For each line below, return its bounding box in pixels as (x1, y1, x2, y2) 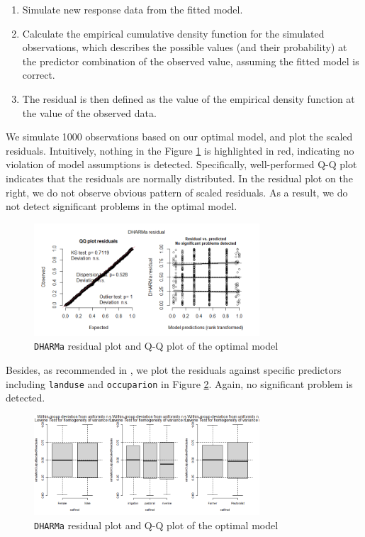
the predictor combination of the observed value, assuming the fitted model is (22, 53, 359, 68)
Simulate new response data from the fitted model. (22, 2, 243, 16)
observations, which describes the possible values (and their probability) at (22, 40, 347, 55)
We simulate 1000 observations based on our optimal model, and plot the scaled (6, 129, 353, 144)
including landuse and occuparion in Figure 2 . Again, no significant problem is (6, 376, 353, 391)
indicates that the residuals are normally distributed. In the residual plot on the (6, 170, 353, 185)
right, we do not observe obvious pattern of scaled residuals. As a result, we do (6, 184, 348, 199)
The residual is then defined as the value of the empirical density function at (22, 91, 355, 106)
